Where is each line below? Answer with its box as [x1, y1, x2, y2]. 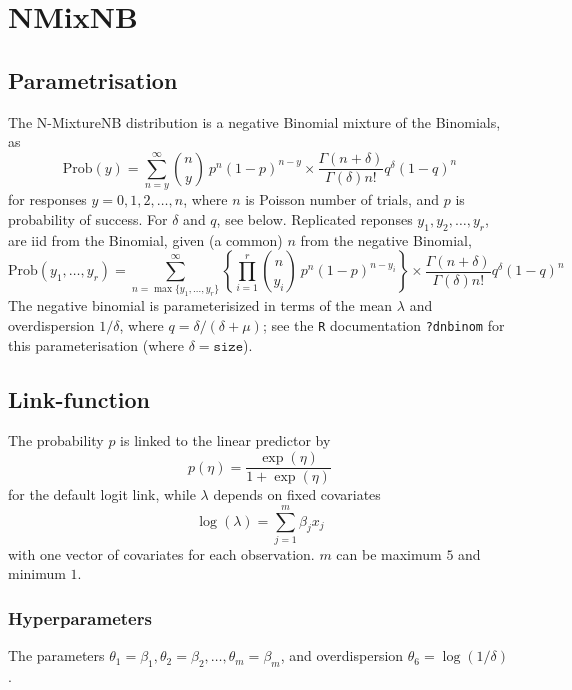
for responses [8, 189, 87, 210]
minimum [8, 563, 66, 584]
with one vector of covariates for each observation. [8, 543, 315, 564]
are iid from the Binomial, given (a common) [8, 229, 283, 250]
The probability [8, 430, 104, 451]
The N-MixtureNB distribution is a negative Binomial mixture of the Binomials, [8, 111, 501, 132]
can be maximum [336, 543, 442, 564]
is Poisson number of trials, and [245, 189, 440, 210]
